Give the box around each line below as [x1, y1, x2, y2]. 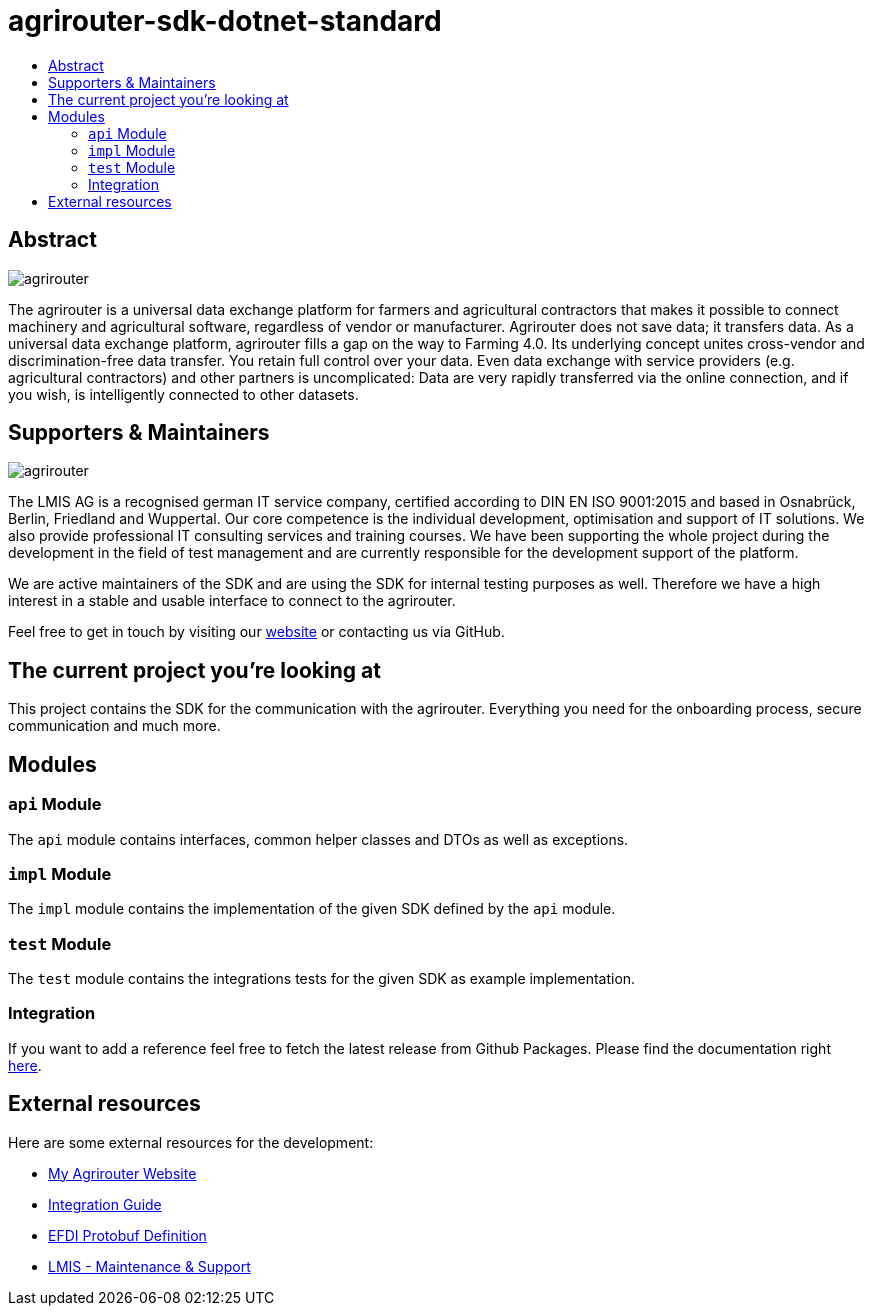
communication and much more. [8, 717, 221, 735]
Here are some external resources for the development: [8, 1133, 374, 1151]
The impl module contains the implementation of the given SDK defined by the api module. [8, 900, 616, 918]
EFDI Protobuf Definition [48, 1226, 207, 1244]
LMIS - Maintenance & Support [48, 1257, 251, 1275]
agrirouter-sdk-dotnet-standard [8, 4, 442, 38]
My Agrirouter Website [48, 1164, 197, 1182]
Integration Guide [48, 1195, 162, 1213]
